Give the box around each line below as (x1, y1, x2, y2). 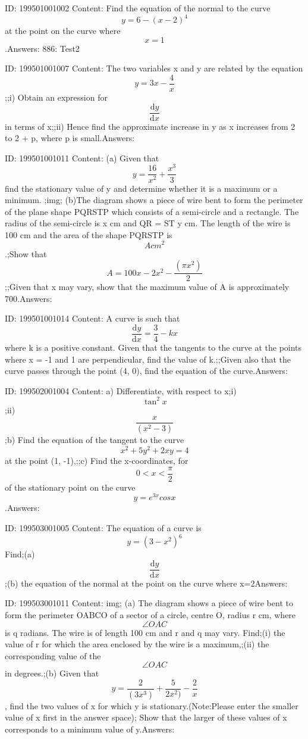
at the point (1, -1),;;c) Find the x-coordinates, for (5, 454, 188, 467)
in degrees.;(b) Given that (5, 667, 99, 679)
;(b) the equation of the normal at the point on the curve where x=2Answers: (5, 576, 288, 589)
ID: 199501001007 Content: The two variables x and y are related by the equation (5, 62, 303, 74)
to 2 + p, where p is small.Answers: (5, 132, 135, 144)
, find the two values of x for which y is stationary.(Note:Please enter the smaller (5, 699, 298, 712)
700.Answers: (5, 292, 52, 304)
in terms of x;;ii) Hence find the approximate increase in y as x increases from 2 (5, 120, 296, 132)
